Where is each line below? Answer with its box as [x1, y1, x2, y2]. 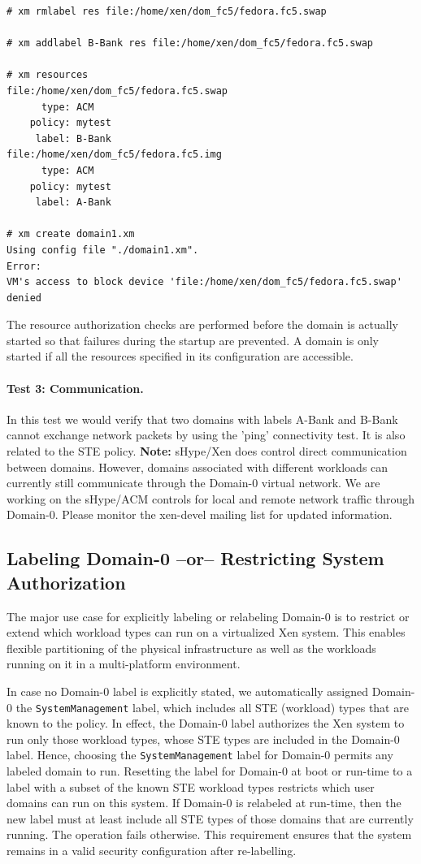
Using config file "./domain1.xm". [7, 244, 199, 256]
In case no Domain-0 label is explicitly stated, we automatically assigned [7, 682, 369, 699]
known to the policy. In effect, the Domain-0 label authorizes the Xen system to [7, 715, 405, 732]
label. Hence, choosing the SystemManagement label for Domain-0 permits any [7, 746, 393, 763]
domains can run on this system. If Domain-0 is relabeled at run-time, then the [7, 794, 401, 811]
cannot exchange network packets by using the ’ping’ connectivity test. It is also [7, 426, 406, 443]
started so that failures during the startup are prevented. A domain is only [7, 331, 379, 348]
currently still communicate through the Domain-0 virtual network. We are [7, 474, 380, 491]
